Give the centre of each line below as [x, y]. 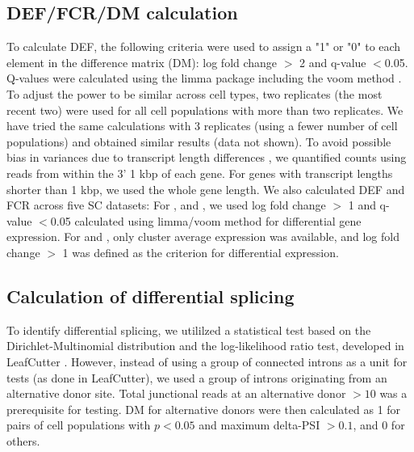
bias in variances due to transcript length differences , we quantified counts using [207, 157]
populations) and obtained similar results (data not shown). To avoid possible [199, 141]
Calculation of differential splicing [151, 296]
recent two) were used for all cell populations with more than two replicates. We [205, 110]
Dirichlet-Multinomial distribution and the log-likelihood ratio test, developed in [205, 346]
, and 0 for [379, 425]
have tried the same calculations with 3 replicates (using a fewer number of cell [202, 126]
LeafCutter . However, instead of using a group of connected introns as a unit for [207, 361]
